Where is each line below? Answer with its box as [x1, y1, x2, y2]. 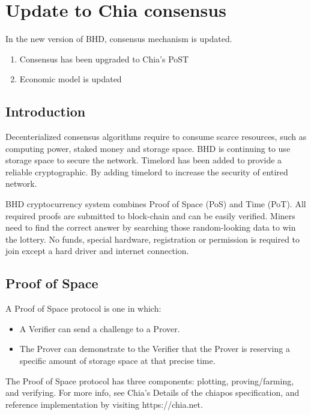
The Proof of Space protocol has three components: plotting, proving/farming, [5, 374, 294, 387]
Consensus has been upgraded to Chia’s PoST [19, 52, 189, 65]
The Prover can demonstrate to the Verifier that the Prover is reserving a [19, 342, 290, 355]
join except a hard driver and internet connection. [5, 244, 189, 257]
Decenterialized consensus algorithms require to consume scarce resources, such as [5, 130, 307, 143]
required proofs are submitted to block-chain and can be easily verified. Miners [5, 209, 295, 222]
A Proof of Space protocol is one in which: [5, 302, 162, 315]
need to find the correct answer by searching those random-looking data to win [5, 221, 296, 234]
